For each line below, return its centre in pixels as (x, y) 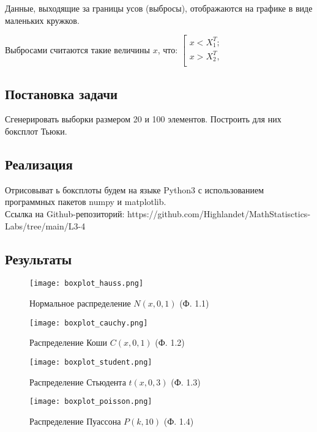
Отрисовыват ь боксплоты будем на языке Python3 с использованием (135, 189)
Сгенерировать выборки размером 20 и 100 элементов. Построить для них (143, 119)
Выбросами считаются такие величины (78, 49)
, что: (168, 49)
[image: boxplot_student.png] (91, 362)
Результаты (39, 259)
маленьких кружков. (42, 20)
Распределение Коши (69, 342)
